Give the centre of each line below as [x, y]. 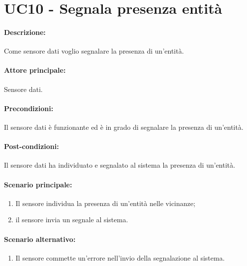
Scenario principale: [38, 184]
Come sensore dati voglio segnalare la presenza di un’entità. [94, 51]
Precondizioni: [29, 108]
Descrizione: [25, 32]
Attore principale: [35, 70]
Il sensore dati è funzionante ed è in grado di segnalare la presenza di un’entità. [124, 127]
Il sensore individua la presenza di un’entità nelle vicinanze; [105, 203]
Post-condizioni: [31, 146]
